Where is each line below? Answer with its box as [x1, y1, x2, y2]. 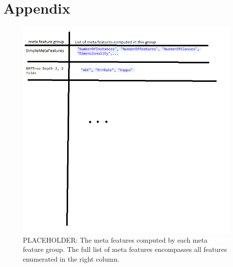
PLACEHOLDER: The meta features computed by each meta [23, 234, 208, 245]
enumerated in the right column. [23, 253, 120, 264]
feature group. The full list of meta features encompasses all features [23, 244, 227, 254]
